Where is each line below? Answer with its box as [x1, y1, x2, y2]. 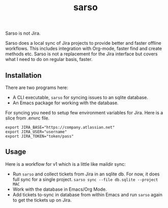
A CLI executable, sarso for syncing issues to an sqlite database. [12, 95, 149, 100]
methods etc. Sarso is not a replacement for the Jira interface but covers [5, 51, 158, 57]
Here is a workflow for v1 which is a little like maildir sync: [5, 161, 126, 167]
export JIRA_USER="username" [5, 129, 67, 134]
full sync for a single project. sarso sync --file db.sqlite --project [12, 176, 158, 182]
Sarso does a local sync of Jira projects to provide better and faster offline [5, 40, 161, 46]
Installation [5, 71, 42, 80]
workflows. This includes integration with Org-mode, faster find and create [5, 45, 162, 52]
